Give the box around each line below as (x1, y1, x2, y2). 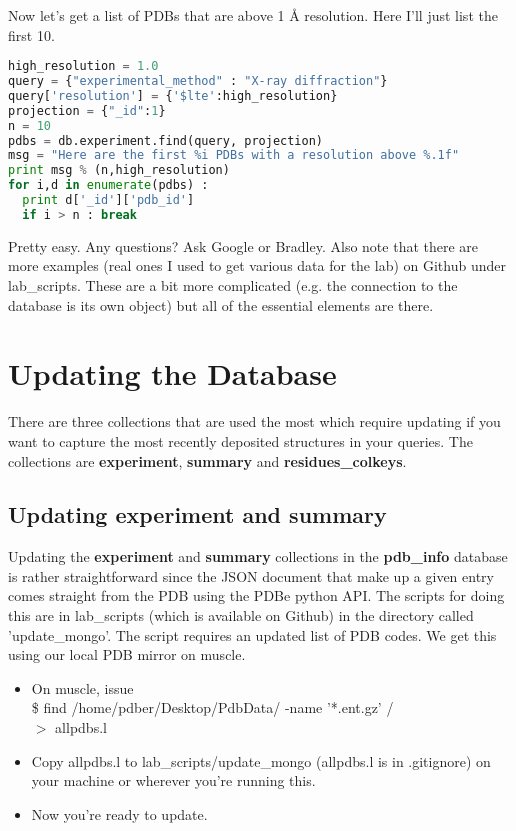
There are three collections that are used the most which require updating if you (8, 411, 501, 432)
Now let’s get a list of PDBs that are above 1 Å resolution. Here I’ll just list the (8, 5, 498, 25)
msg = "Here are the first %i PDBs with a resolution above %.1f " (8, 148, 460, 163)
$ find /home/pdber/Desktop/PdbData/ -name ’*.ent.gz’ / (31, 697, 394, 718)
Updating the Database (8, 353, 337, 394)
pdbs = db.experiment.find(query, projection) (8, 133, 324, 148)
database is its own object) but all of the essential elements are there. (8, 294, 434, 315)
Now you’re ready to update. (31, 803, 208, 824)
